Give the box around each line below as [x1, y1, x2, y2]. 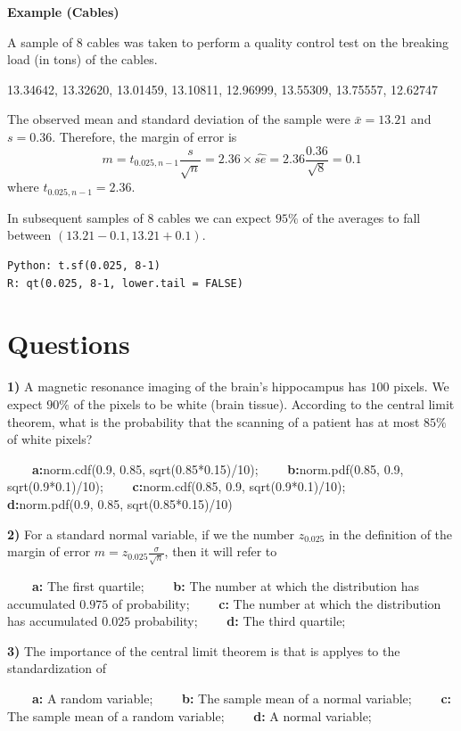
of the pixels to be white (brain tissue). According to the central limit [73, 394, 455, 413]
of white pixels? [7, 430, 93, 448]
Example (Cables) [7, 3, 119, 21]
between [7, 226, 52, 244]
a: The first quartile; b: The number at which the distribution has [32, 577, 420, 595]
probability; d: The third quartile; [134, 612, 346, 630]
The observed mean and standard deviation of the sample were [7, 110, 350, 128]
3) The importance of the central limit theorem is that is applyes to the [7, 641, 400, 660]
